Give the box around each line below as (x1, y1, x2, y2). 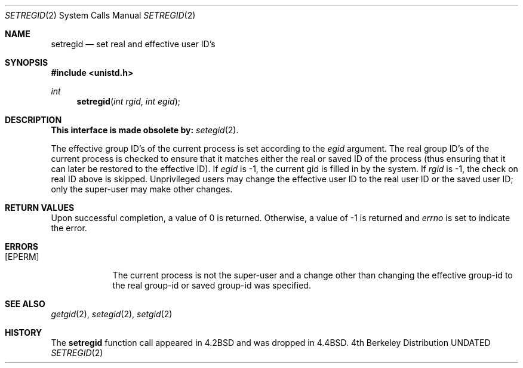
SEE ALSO (5, 299, 45, 309)
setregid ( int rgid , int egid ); (76, 96, 180, 106)
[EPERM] (5, 252, 39, 262)
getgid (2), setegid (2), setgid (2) (51, 309, 173, 319)
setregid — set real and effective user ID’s (51, 39, 216, 49)
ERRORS (5, 241, 39, 252)
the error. (51, 223, 87, 233)
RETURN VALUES (5, 203, 75, 213)
